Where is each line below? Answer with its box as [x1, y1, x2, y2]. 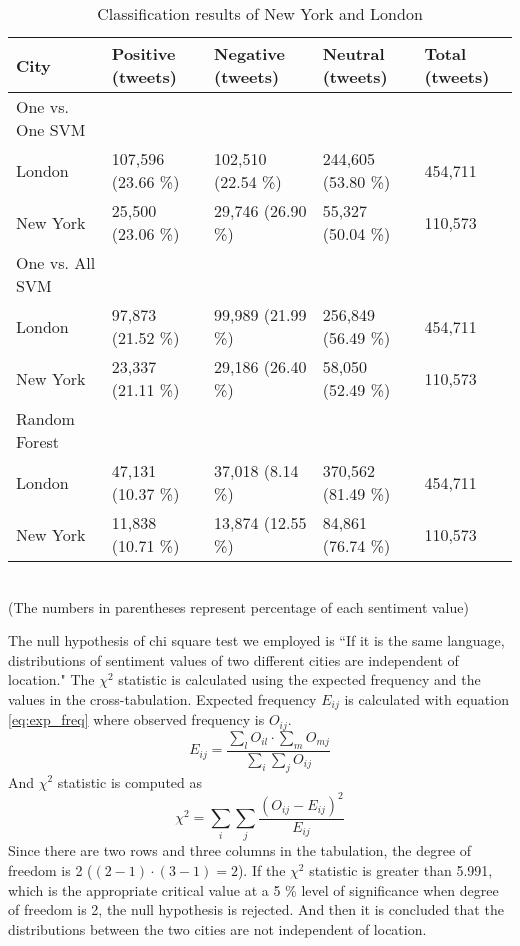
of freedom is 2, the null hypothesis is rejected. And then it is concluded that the [8, 899, 504, 920]
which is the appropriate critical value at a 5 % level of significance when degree [8, 879, 499, 900]
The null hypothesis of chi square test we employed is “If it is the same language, [8, 630, 505, 651]
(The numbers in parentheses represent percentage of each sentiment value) [8, 596, 469, 617]
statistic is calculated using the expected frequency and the [118, 669, 481, 690]
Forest [16, 430, 60, 453]
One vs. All [16, 251, 96, 274]
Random [16, 407, 75, 430]
